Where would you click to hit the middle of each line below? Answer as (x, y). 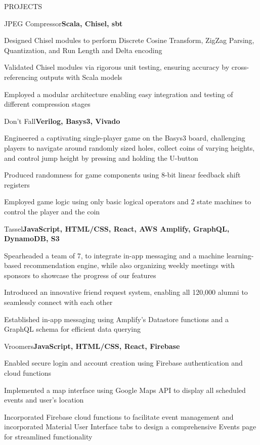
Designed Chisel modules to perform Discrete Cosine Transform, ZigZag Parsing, (129, 40)
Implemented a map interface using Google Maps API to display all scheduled (125, 390)
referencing (21, 77)
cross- (240, 67)
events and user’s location (44, 400)
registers (17, 184)
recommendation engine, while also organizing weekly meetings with (129, 265)
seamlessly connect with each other (58, 302)
